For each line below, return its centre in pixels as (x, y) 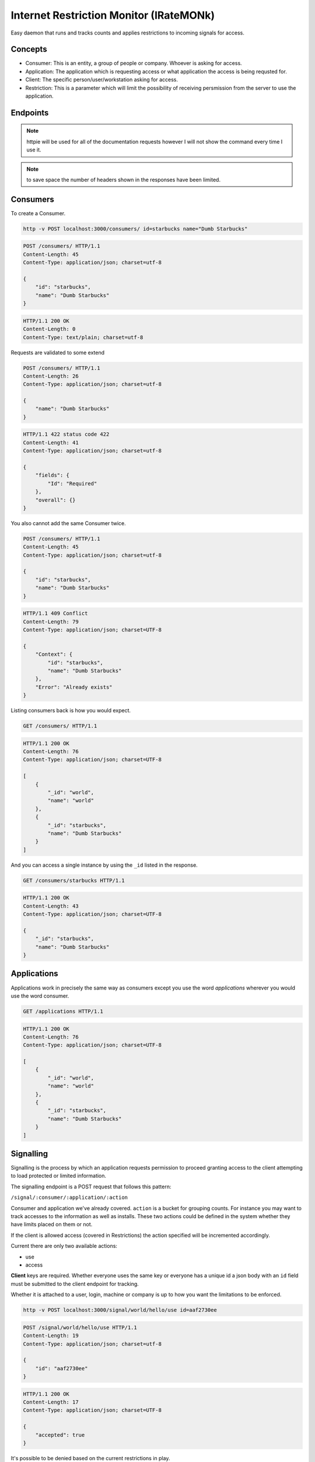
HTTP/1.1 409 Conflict (55, 613)
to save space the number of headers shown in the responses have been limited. (124, 180)
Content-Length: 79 (51, 622)
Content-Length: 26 (51, 376)
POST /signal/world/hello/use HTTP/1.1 (80, 1327)
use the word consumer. (40, 996)
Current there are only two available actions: (64, 1246)
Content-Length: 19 (51, 1336)
